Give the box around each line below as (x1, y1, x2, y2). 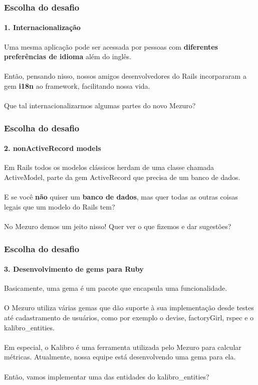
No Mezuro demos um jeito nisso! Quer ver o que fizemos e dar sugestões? (4, 221, 231, 231)
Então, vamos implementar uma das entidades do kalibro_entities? (4, 371, 209, 381)
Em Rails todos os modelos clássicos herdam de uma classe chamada (4, 162, 214, 172)
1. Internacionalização (4, 22, 81, 33)
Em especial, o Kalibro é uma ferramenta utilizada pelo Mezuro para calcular (4, 341, 241, 352)
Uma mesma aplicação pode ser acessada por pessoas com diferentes (4, 41, 218, 52)
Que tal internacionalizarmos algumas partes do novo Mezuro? (4, 100, 196, 111)
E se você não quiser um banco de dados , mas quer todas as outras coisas (4, 191, 238, 202)
